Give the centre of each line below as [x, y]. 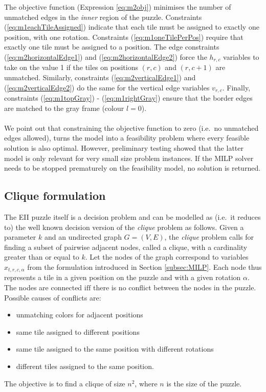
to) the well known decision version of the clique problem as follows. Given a [124, 227]
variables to [241, 56]
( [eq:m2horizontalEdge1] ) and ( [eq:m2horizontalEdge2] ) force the [106, 56]
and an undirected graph [83, 237]
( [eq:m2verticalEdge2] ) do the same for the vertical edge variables [107, 87]
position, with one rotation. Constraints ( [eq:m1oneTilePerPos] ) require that [124, 37]
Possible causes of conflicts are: [53, 297]
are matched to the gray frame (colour [64, 108]
